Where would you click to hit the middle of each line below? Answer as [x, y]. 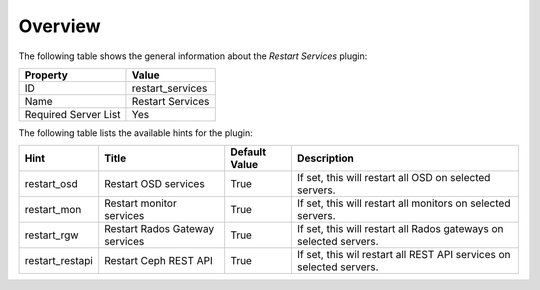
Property [46, 75]
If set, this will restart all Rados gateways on [400, 229]
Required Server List [72, 114]
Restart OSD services [154, 184]
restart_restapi [59, 261]
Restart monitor [140, 203]
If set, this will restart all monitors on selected [403, 203]
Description [325, 158]
